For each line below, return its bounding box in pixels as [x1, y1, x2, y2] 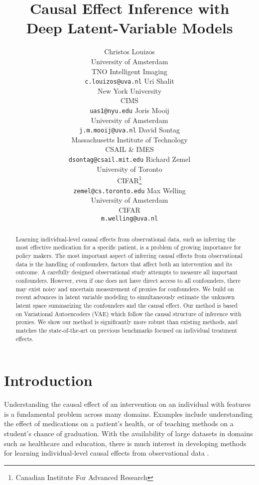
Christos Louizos [104, 46, 155, 57]
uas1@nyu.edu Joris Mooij [90, 105, 169, 115]
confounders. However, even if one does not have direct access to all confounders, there [15, 276, 241, 285]
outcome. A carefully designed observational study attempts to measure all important [15, 268, 238, 276]
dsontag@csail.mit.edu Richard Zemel [68, 154, 191, 164]
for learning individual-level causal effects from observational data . [4, 448, 209, 458]
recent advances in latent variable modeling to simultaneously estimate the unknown [15, 293, 235, 301]
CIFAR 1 [117, 174, 142, 185]
